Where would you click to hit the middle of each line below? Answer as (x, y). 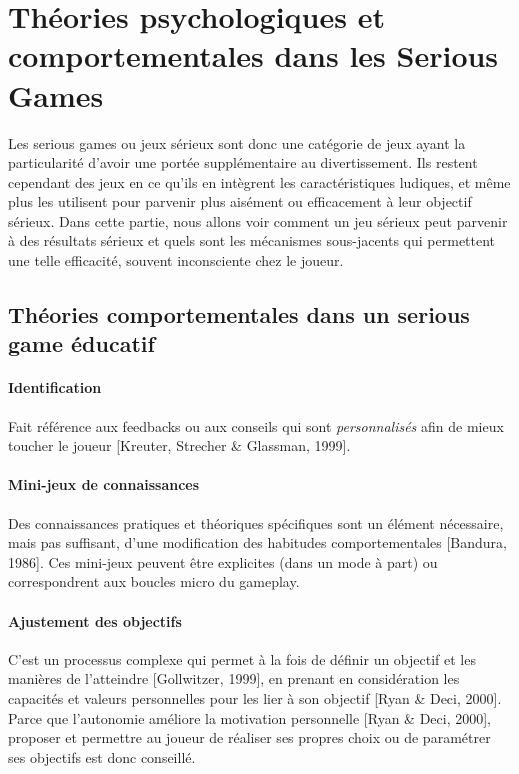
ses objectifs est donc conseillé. (102, 756)
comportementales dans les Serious (253, 55)
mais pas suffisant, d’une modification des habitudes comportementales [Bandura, (257, 542)
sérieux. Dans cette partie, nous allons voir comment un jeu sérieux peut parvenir (258, 220)
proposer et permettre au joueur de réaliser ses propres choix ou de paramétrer (249, 737)
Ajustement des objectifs (95, 620)
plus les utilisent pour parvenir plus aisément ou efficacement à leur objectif (240, 201)
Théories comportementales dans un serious (239, 314)
